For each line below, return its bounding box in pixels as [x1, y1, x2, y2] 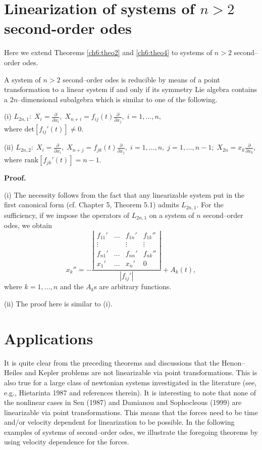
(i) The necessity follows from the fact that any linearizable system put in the [4, 189, 245, 200]
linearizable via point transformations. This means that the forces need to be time [4, 407, 258, 417]
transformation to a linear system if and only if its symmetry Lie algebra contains [4, 84, 257, 95]
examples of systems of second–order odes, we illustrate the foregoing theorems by [4, 426, 258, 437]
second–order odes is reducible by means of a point [63, 74, 220, 84]
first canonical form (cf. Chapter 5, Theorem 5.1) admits [4, 199, 179, 210]
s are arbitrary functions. [94, 281, 172, 292]
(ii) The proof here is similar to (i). [4, 298, 113, 309]
